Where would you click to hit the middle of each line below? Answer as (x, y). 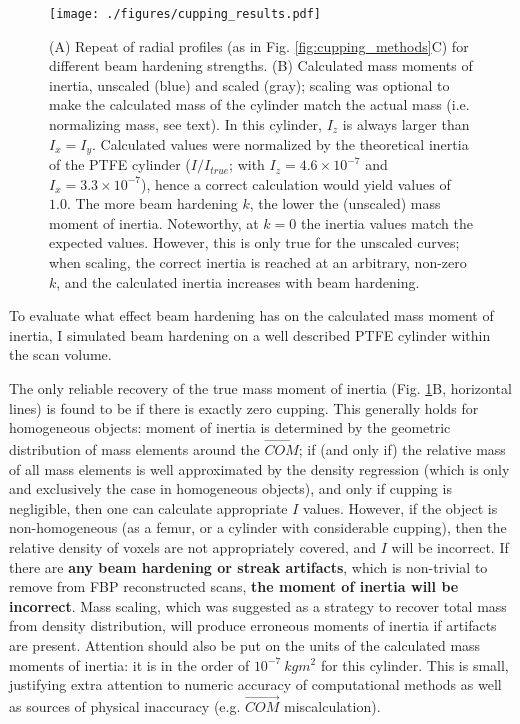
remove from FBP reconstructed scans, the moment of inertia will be (234, 586)
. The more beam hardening (152, 203)
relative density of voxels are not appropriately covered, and (193, 546)
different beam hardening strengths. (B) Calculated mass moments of (261, 65)
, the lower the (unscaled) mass (345, 203)
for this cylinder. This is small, (414, 664)
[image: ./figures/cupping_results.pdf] (185, 14)
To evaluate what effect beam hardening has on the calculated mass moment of (251, 315)
